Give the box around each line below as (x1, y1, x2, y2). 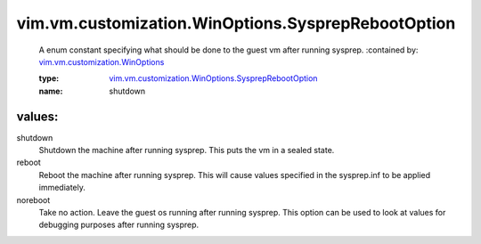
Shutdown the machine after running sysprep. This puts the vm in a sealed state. (38, 145, 335, 156)
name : (38, 85, 63, 96)
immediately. (38, 183, 86, 193)
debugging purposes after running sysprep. (38, 219, 200, 231)
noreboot (16, 194, 51, 205)
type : (38, 73, 60, 84)
